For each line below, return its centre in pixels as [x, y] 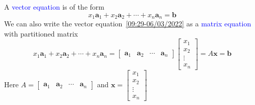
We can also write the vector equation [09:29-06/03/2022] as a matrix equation [128, 24]
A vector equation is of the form [54, 7]
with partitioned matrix [41, 33]
